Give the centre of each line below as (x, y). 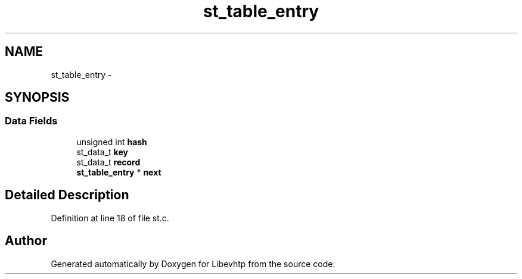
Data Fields (31, 121)
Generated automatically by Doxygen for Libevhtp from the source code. (193, 264)
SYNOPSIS (37, 98)
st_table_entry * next (119, 172)
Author (26, 241)
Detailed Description (67, 195)
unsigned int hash (112, 142)
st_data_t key (102, 152)
